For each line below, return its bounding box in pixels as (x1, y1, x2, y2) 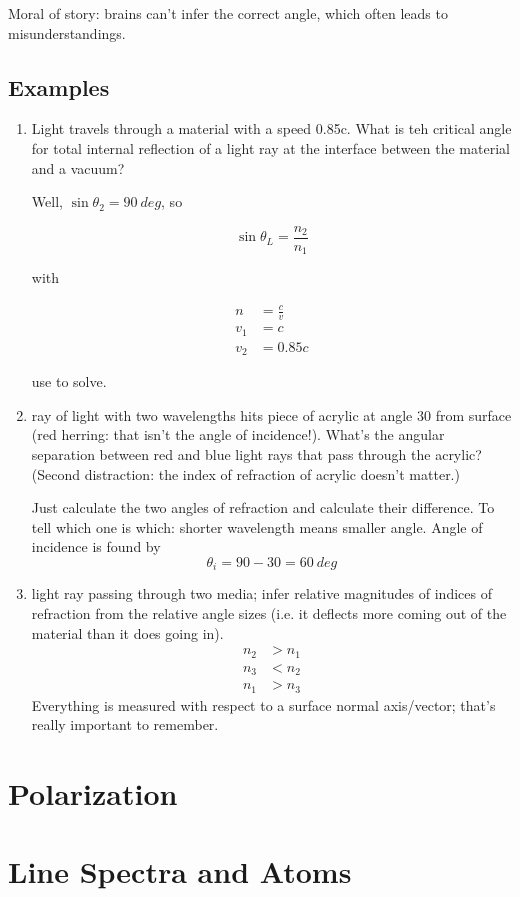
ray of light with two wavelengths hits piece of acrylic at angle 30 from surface (31, 404, 512, 425)
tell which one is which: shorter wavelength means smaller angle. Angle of (31, 516, 483, 537)
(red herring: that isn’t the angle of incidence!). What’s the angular (31, 424, 445, 445)
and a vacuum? (31, 157, 125, 178)
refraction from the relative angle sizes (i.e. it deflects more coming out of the (31, 603, 507, 624)
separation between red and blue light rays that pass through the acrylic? (31, 444, 482, 464)
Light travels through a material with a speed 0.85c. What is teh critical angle (31, 118, 512, 139)
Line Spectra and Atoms (8, 851, 352, 892)
